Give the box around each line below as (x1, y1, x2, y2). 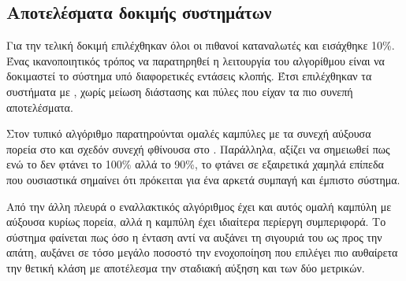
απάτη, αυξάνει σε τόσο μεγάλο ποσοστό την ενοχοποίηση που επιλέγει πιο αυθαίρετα (6, 244, 398, 261)
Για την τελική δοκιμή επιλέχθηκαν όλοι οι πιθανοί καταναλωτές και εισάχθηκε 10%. (6, 37, 395, 54)
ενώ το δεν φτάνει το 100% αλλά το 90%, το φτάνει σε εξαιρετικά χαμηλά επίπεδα (6, 156, 384, 172)
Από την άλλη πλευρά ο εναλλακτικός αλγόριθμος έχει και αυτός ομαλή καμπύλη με (6, 198, 392, 214)
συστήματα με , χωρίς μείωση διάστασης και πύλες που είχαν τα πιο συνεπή (6, 83, 353, 99)
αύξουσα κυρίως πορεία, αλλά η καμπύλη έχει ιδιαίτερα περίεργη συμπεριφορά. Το (6, 213, 386, 230)
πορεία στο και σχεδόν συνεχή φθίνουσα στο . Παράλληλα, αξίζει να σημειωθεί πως (6, 140, 390, 157)
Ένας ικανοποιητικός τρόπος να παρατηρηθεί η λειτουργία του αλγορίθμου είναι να (6, 52, 385, 68)
